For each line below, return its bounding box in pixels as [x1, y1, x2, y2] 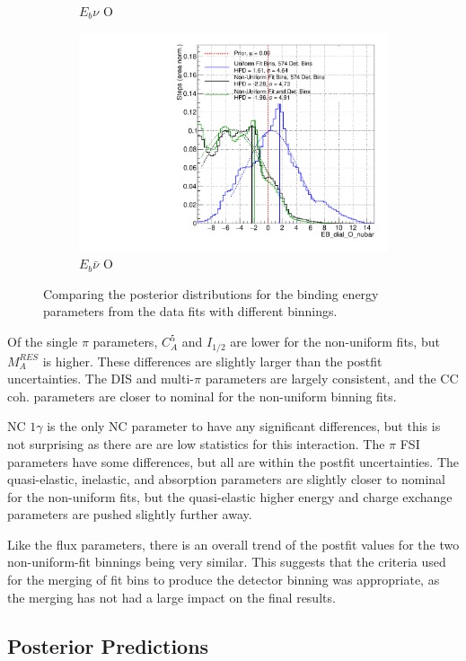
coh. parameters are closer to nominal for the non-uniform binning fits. [7, 386, 397, 405]
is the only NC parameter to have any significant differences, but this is [47, 417, 441, 436]
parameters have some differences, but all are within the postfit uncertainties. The [7, 452, 459, 471]
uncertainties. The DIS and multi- [7, 369, 194, 388]
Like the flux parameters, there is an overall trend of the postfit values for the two [7, 534, 460, 553]
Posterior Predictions [7, 631, 209, 659]
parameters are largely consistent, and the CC [205, 369, 459, 388]
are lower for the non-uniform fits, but [230, 332, 440, 351]
